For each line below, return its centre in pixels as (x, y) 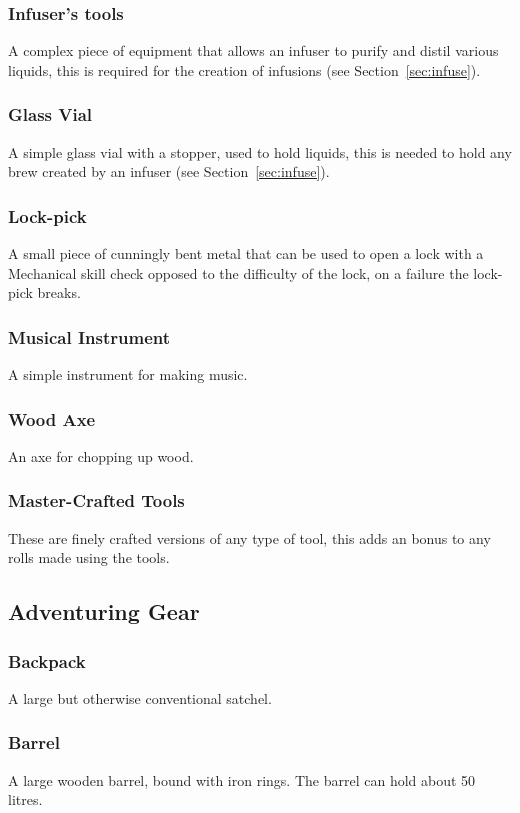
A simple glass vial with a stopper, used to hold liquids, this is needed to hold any (260, 151)
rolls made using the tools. (89, 557)
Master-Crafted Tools (96, 500)
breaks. (59, 292)
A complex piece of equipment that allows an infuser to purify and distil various (253, 50)
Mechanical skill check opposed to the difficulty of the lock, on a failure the (238, 272)
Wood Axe (52, 418)
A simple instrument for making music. (128, 374)
